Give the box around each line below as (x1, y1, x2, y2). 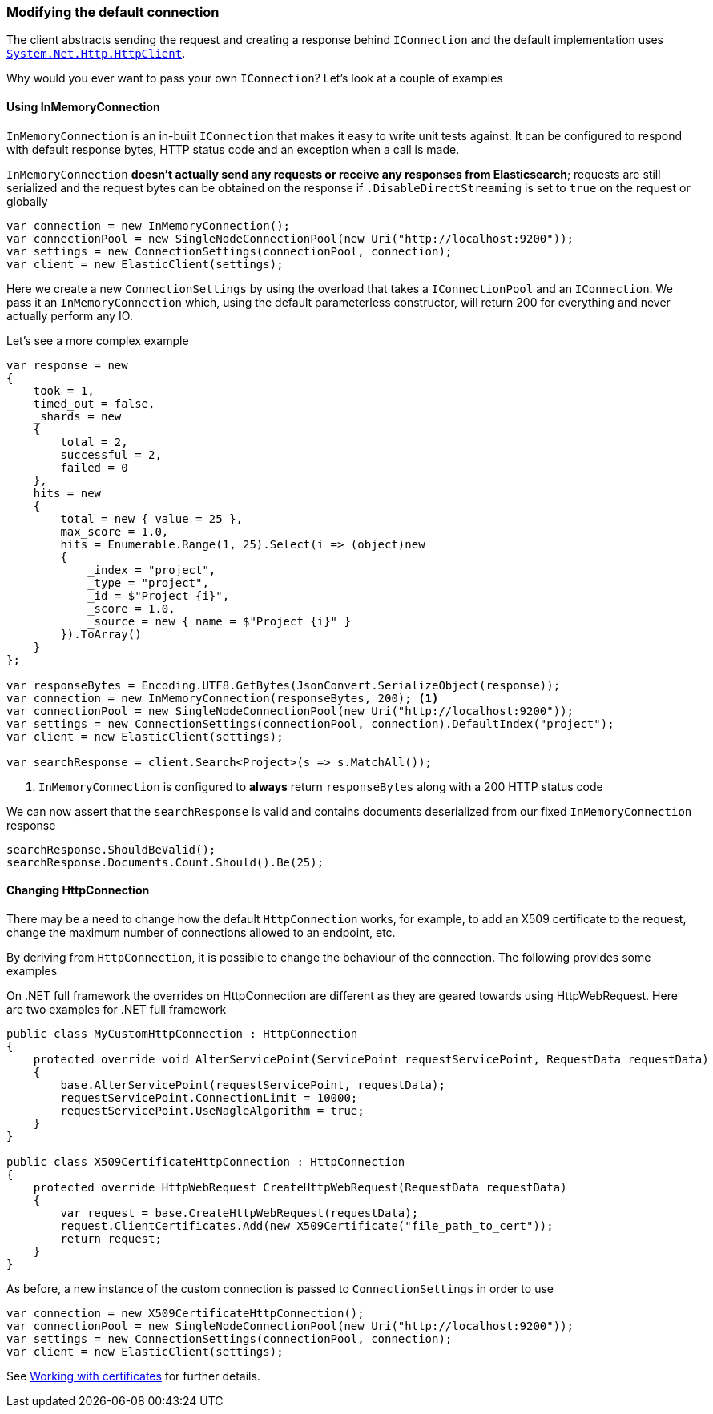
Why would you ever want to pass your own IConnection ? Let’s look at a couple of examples (6, 71, 503, 86)
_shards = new (33, 409, 122, 423)
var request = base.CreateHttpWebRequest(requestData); (60, 1206, 419, 1219)
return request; (60, 1231, 162, 1245)
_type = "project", (87, 576, 209, 589)
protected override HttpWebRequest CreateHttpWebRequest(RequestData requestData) (33, 1180, 567, 1194)
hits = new (33, 486, 102, 500)
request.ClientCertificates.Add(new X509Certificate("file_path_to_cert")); (60, 1219, 554, 1232)
